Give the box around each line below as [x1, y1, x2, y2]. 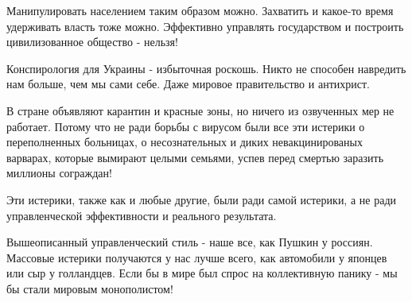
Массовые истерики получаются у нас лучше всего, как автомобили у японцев [6, 249, 387, 265]
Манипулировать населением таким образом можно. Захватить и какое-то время [6, 2, 394, 18]
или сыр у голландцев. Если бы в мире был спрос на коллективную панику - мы [6, 265, 398, 281]
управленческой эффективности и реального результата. [6, 207, 277, 223]
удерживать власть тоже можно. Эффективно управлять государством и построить [6, 17, 404, 34]
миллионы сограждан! [6, 165, 112, 181]
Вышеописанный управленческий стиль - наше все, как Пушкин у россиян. [6, 234, 373, 250]
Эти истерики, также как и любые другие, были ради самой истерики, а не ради [6, 191, 396, 207]
